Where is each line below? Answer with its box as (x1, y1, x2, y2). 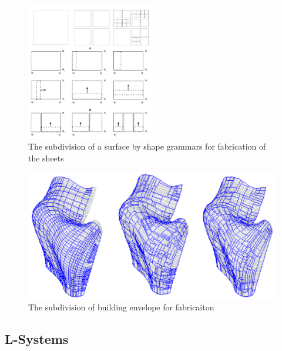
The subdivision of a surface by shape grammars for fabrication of (28, 140, 266, 153)
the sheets (28, 152, 64, 164)
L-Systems (5, 330, 69, 348)
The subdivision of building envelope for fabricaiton (28, 301, 214, 313)
